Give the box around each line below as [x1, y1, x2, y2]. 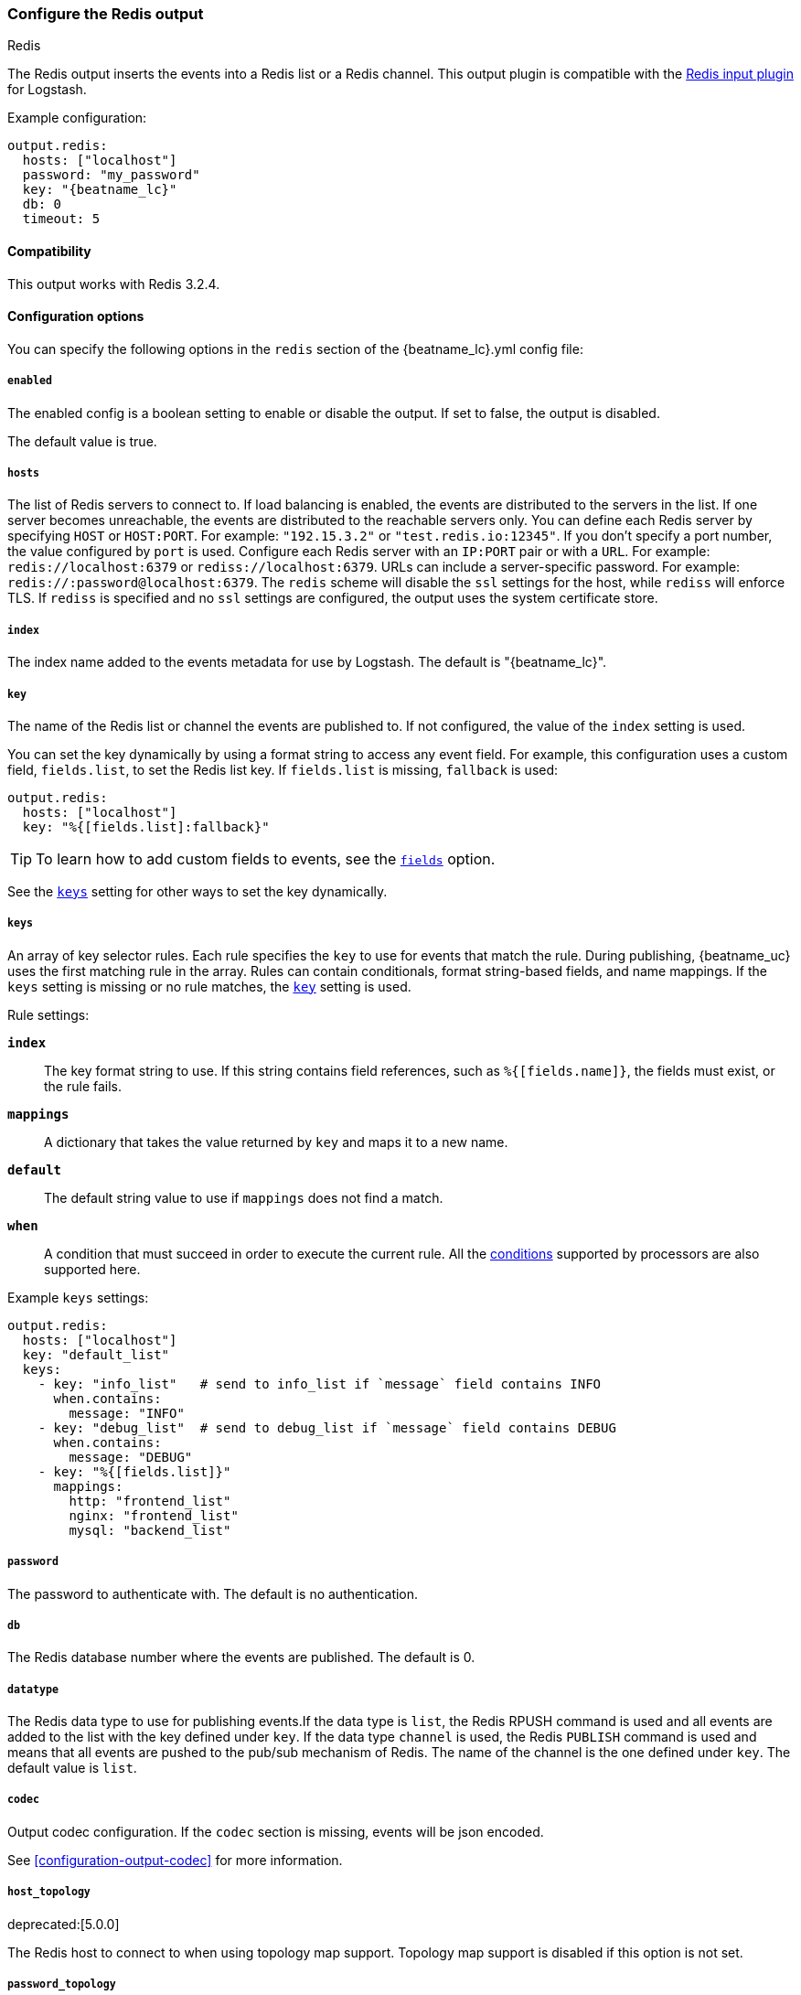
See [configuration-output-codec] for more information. [7, 1851, 343, 1868]
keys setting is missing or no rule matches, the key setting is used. [7, 978, 411, 994]
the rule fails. [44, 1078, 123, 1094]
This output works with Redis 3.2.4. [7, 275, 220, 292]
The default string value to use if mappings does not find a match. [44, 1189, 443, 1206]
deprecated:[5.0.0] [7, 1915, 120, 1932]
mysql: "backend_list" [69, 1522, 231, 1538]
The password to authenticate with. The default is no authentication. [7, 1585, 419, 1602]
